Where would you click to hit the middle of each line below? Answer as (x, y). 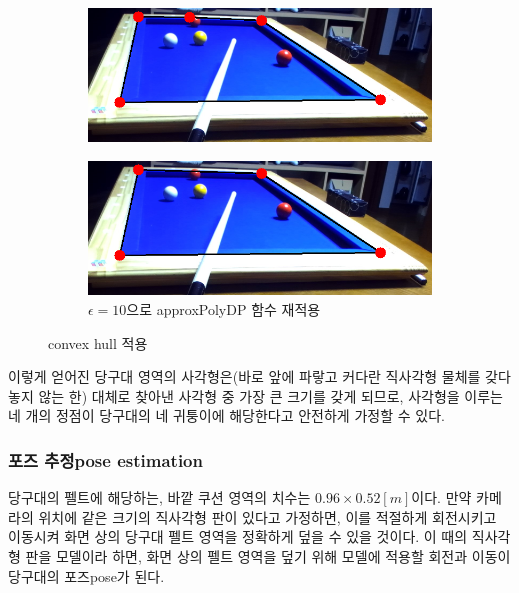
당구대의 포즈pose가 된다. (86, 575)
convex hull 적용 (98, 342)
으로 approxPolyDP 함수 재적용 (223, 308)
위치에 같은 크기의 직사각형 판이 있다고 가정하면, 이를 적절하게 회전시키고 (267, 516)
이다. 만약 (441, 497)
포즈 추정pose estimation (105, 459)
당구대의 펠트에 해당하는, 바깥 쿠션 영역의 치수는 (159, 497)
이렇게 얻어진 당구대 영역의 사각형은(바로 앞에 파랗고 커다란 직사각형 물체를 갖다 (259, 376)
